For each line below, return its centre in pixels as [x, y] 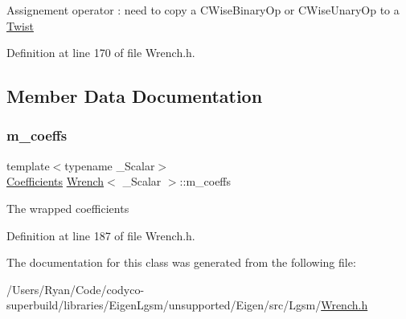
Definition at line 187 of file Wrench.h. [101, 235]
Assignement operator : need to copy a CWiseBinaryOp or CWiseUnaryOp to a [203, 10]
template [28, 165]
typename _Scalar [110, 165]
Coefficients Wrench [55, 181]
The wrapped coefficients [68, 208]
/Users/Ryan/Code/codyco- [76, 289]
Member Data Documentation [135, 96]
